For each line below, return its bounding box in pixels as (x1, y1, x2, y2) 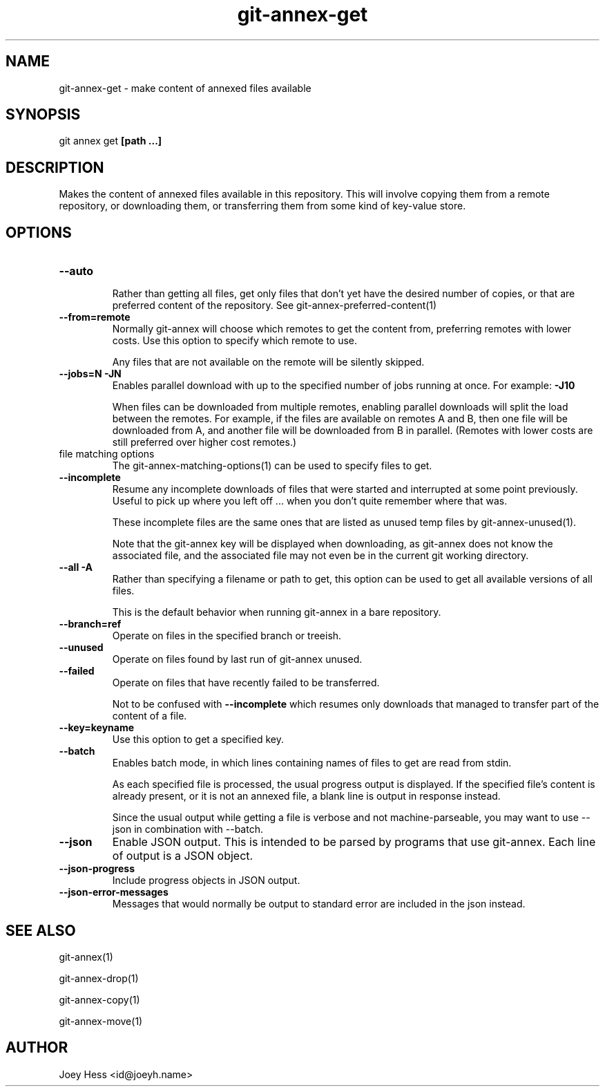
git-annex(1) (59, 950, 113, 963)
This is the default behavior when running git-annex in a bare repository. (112, 606, 441, 619)
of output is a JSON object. (112, 849, 253, 863)
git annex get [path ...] (59, 135, 162, 147)
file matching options (59, 448, 155, 460)
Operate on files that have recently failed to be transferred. (112, 677, 380, 689)
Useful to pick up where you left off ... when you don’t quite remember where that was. (112, 495, 508, 507)
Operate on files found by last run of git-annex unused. (112, 653, 363, 666)
